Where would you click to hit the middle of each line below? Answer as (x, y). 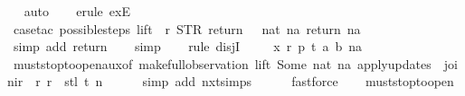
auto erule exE (77, 11)
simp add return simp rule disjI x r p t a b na (188, 46)
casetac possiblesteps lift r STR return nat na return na (187, 28)
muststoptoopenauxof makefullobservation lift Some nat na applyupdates (222, 63)
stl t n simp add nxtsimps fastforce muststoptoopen (259, 81)
